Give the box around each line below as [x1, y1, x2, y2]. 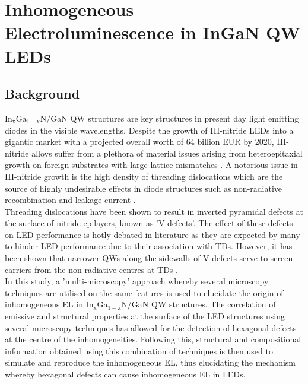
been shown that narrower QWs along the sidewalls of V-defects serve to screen [5, 252, 293, 264]
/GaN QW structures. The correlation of [127, 298, 276, 310]
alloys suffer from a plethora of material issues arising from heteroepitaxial [31, 147, 303, 159]
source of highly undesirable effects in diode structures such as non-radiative [5, 182, 282, 194]
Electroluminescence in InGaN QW [5, 20, 300, 45]
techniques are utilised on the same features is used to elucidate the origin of [5, 286, 284, 299]
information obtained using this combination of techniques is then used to [5, 344, 273, 357]
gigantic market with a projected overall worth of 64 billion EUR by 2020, [5, 135, 274, 148]
